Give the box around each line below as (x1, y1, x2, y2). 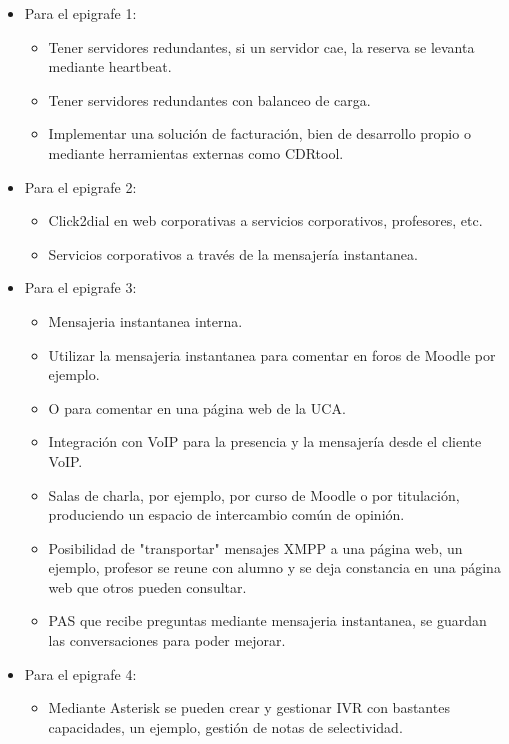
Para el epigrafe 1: (24, 3, 137, 23)
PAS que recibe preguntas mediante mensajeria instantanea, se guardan (48, 610, 487, 631)
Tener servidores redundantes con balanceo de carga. (48, 89, 371, 110)
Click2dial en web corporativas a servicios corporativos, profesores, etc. (48, 210, 483, 231)
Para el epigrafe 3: (24, 277, 137, 298)
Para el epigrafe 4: (24, 663, 137, 684)
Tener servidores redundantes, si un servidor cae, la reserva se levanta (48, 36, 475, 57)
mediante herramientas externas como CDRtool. (48, 142, 344, 163)
